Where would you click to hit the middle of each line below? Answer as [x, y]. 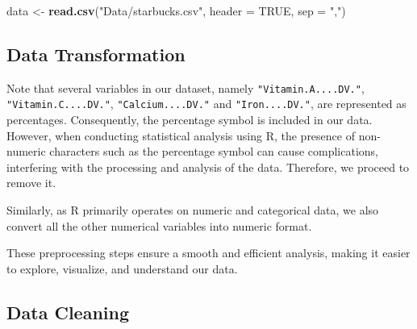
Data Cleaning [68, 312]
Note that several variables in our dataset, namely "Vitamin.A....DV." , [186, 87]
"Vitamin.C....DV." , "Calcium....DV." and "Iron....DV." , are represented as [206, 104]
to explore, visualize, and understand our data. [122, 268]
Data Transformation [96, 54]
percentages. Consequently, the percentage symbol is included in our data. [190, 120]
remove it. [31, 183]
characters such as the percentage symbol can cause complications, [214, 151]
